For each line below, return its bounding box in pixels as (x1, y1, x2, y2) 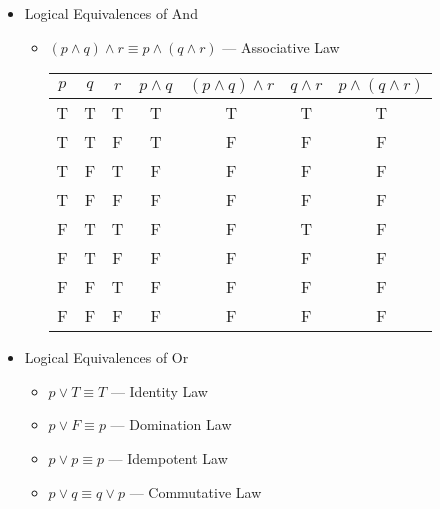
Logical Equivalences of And (24, 3, 198, 23)
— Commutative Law (129, 481, 262, 502)
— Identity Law (110, 380, 208, 401)
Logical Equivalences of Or (24, 347, 189, 368)
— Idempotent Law (108, 447, 228, 468)
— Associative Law (222, 36, 340, 57)
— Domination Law (110, 414, 232, 435)
